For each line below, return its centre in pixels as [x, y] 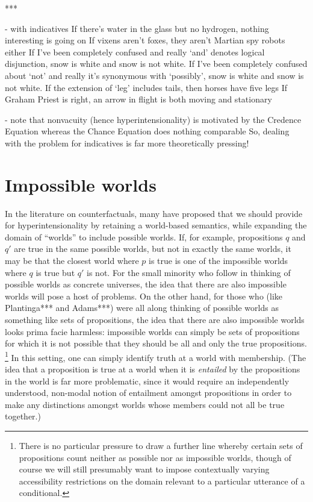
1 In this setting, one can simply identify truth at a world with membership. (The [156, 356]
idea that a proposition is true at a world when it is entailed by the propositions [153, 369]
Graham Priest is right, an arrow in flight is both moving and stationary [138, 99]
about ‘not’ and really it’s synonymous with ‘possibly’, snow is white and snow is [154, 75]
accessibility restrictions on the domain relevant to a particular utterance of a [162, 481]
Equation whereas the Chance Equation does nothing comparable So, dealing [147, 131]
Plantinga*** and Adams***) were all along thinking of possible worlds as [142, 308]
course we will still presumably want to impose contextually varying [144, 469]
